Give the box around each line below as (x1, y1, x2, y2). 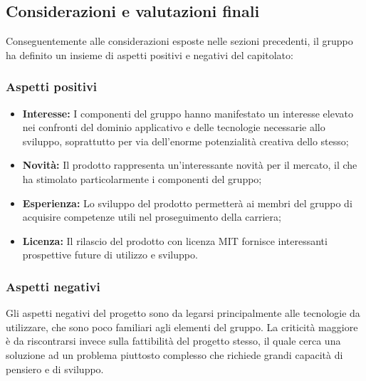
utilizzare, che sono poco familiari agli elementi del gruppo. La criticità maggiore (6, 319, 358, 334)
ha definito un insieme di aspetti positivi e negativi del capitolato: (6, 47, 293, 62)
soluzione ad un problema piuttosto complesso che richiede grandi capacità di (6, 347, 343, 362)
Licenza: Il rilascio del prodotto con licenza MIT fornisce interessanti (22, 233, 328, 248)
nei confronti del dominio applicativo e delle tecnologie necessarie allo (22, 120, 325, 135)
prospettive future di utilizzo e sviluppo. (22, 247, 198, 262)
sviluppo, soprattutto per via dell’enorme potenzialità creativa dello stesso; (22, 133, 349, 148)
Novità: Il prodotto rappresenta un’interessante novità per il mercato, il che (22, 157, 357, 172)
